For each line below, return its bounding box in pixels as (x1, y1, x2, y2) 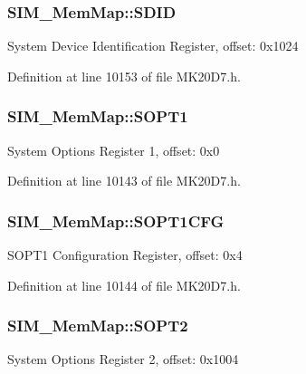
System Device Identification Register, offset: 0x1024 (7, 36, 299, 55)
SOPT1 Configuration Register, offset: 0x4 (7, 245, 243, 264)
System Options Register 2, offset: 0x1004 (7, 350, 239, 369)
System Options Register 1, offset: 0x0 (7, 140, 220, 159)
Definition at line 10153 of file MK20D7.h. (7, 66, 241, 85)
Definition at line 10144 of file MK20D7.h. (7, 275, 241, 294)
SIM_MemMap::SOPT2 (7, 314, 188, 337)
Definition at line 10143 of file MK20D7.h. (7, 171, 241, 190)
